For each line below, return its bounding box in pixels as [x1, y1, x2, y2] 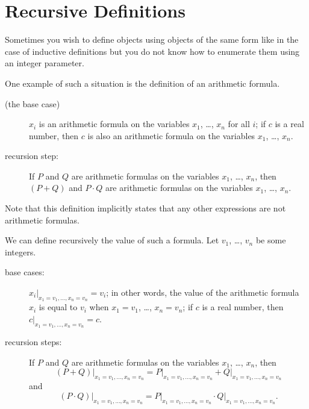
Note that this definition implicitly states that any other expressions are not [5, 202, 286, 214]
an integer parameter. [5, 57, 84, 69]
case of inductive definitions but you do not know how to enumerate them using [5, 45, 300, 57]
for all [228, 117, 250, 130]
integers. [5, 245, 36, 258]
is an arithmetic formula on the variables [39, 117, 190, 130]
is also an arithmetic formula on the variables [87, 129, 255, 142]
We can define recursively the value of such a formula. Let [5, 234, 219, 246]
